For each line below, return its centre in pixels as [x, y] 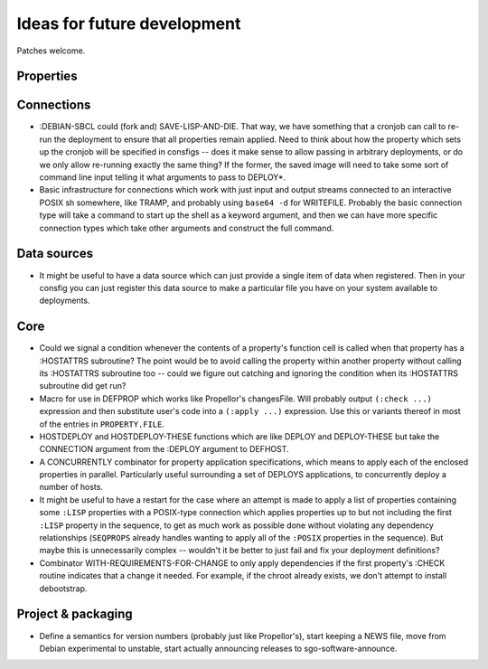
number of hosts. [71, 487]
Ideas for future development [129, 24]
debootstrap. [63, 589]
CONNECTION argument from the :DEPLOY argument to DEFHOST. [164, 449]
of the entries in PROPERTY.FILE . [102, 424]
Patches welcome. [51, 51]
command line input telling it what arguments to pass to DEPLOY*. [163, 177]
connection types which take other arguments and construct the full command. [187, 228]
